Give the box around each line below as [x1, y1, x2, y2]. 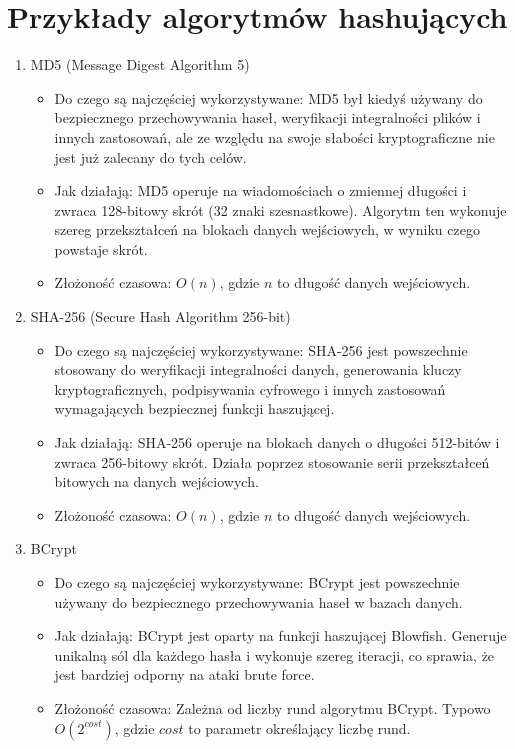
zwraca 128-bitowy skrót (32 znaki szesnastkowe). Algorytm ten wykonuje [54, 199, 507, 220]
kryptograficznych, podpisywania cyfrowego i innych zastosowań [54, 378, 446, 399]
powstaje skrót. [54, 238, 148, 259]
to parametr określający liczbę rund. [188, 717, 411, 738]
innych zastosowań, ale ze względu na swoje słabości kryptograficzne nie [54, 126, 495, 147]
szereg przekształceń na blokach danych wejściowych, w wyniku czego [54, 219, 480, 240]
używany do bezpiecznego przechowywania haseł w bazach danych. [54, 591, 463, 612]
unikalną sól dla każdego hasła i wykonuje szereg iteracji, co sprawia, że [54, 644, 495, 665]
